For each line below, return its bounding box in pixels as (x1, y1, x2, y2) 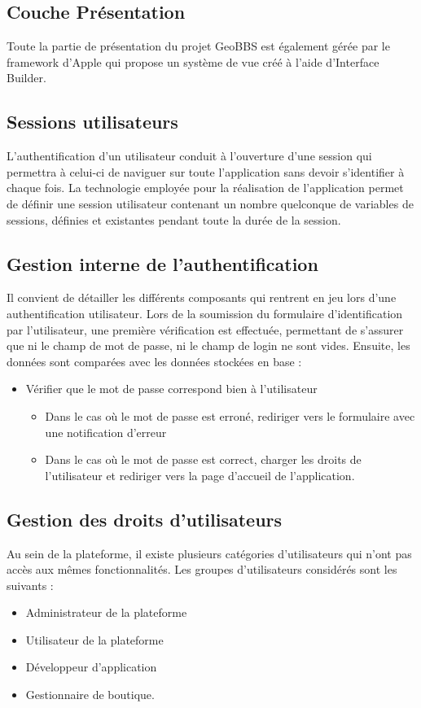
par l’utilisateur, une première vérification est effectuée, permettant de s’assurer (7, 321, 404, 338)
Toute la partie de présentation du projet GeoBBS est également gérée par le (7, 37, 390, 55)
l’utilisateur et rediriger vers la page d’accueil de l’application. (45, 466, 355, 483)
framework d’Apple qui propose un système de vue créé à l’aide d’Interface (7, 53, 379, 70)
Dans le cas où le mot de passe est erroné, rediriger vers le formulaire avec (45, 407, 415, 424)
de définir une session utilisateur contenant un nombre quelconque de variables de (7, 194, 414, 212)
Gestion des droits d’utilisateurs (7, 506, 283, 531)
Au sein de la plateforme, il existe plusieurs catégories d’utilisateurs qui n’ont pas (7, 544, 412, 562)
